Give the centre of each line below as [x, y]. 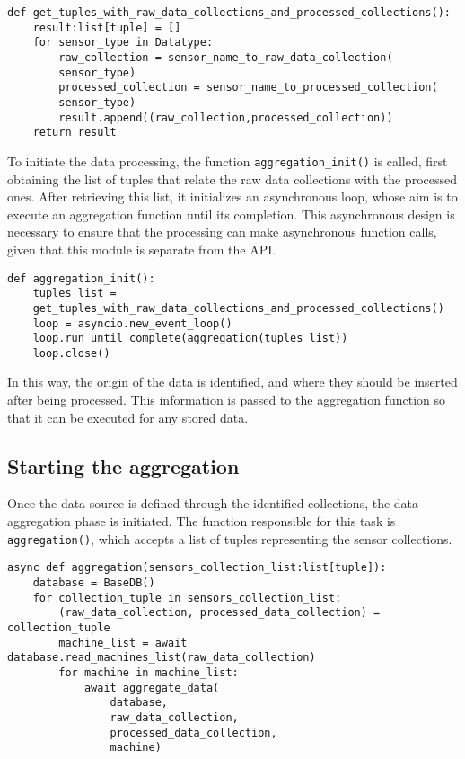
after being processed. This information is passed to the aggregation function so [226, 400]
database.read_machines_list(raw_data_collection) [162, 658]
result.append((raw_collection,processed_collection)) [226, 117]
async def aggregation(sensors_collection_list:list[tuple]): [197, 568]
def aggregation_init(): [81, 278]
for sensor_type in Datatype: [123, 43]
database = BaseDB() [94, 582]
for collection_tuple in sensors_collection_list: [187, 598]
